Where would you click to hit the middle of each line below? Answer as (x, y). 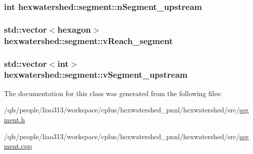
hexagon (74, 29)
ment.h (15, 119)
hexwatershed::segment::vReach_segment (89, 40)
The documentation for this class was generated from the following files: (113, 93)
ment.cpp (18, 146)
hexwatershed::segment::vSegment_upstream (96, 75)
